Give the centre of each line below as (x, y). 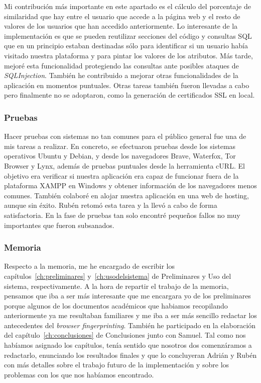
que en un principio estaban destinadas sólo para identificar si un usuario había (126, 46)
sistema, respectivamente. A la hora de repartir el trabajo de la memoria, (116, 286)
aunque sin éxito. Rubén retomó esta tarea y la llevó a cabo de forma (111, 205)
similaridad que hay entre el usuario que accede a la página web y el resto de (122, 16)
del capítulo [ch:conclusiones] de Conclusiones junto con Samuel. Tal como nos (125, 335)
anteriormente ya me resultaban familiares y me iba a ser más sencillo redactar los (130, 315)
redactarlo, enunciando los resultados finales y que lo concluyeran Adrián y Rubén (130, 355)
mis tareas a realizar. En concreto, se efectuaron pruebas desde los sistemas (120, 146)
